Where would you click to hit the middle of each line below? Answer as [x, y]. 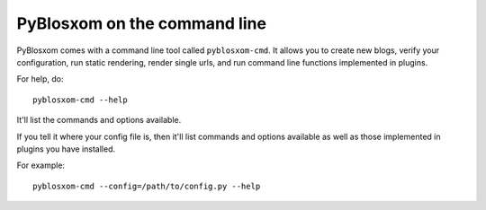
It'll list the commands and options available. [99, 120]
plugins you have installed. [66, 149]
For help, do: [40, 79]
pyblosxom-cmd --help [80, 100]
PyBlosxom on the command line [142, 23]
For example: [41, 165]
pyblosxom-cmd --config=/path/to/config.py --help [147, 186]
